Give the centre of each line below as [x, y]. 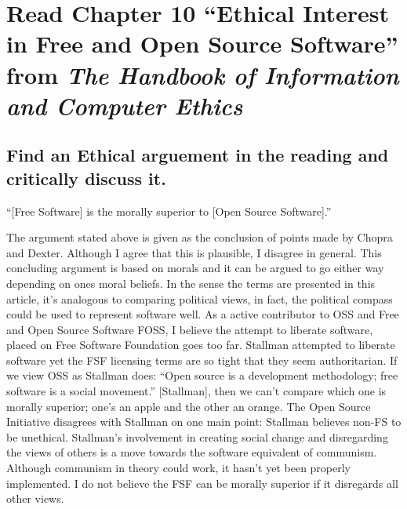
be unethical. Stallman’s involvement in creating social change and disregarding [197, 436]
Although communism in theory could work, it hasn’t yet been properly [179, 468]
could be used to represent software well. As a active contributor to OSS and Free [203, 314]
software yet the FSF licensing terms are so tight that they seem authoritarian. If [202, 360]
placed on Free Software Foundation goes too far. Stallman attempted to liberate [201, 345]
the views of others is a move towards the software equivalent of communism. [192, 452]
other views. [35, 498]
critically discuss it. [86, 178]
